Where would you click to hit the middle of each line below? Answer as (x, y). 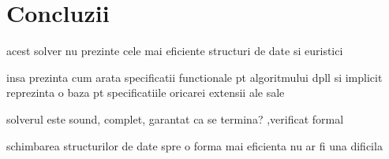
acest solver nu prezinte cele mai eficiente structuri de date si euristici (175, 51)
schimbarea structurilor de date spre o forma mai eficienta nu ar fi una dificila (194, 145)
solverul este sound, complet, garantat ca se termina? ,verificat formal (175, 118)
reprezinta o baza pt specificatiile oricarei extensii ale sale (146, 92)
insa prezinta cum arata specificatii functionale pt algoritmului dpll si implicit (194, 77)
